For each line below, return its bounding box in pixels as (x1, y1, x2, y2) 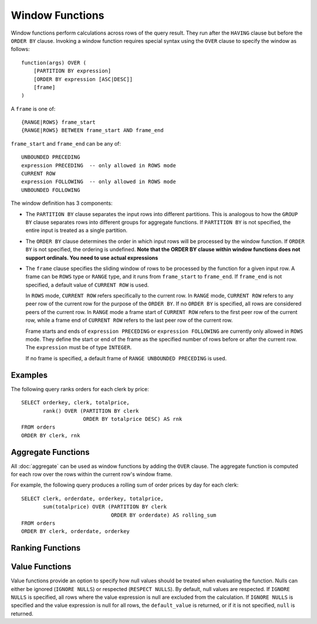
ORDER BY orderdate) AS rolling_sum (110, 511, 217, 518)
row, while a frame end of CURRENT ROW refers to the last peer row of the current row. (25, 317, 233, 324)
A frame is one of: (11, 105, 56, 112)
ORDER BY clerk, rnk (21, 432, 80, 439)
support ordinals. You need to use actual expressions (25, 254, 158, 261)
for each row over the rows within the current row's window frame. (11, 470, 173, 478)
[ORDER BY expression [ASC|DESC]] (33, 76, 133, 82)
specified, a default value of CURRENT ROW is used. (25, 281, 149, 288)
